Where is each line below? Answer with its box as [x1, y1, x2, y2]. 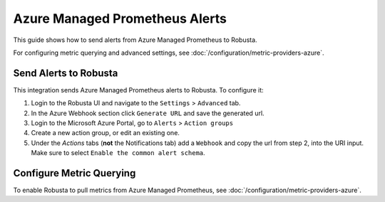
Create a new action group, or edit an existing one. [31, 129, 180, 137]
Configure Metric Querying [13, 167, 136, 179]
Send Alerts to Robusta [13, 67, 118, 79]
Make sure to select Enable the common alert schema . [31, 149, 206, 157]
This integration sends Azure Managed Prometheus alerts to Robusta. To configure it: [13, 85, 264, 94]
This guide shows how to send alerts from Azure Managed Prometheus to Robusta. [13, 36, 257, 44]
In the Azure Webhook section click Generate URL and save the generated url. [31, 109, 265, 117]
